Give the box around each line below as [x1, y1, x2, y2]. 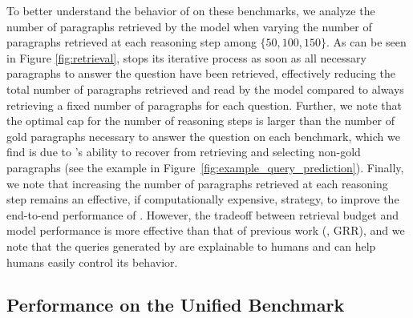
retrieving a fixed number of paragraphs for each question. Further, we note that [6, 96, 403, 113]
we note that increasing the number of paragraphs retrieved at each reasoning [6, 175, 388, 191]
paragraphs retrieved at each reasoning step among [6, 34, 257, 50]
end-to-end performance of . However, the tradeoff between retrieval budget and [6, 206, 399, 223]
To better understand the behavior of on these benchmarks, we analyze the [6, 2, 375, 18]
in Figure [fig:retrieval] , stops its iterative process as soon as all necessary [6, 49, 366, 66]
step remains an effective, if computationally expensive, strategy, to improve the [6, 191, 399, 207]
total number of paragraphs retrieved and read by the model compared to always [6, 80, 404, 97]
